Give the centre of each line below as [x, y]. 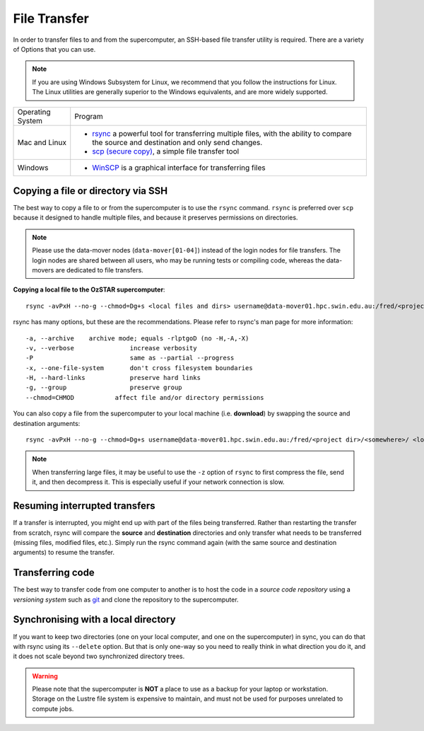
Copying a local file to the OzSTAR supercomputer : [89, 289]
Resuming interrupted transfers [84, 506]
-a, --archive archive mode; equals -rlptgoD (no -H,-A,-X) [137, 338]
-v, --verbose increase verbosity [111, 348]
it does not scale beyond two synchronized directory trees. [99, 656]
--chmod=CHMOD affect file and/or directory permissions [145, 397]
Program [89, 116]
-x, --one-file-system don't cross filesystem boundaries [140, 368]
